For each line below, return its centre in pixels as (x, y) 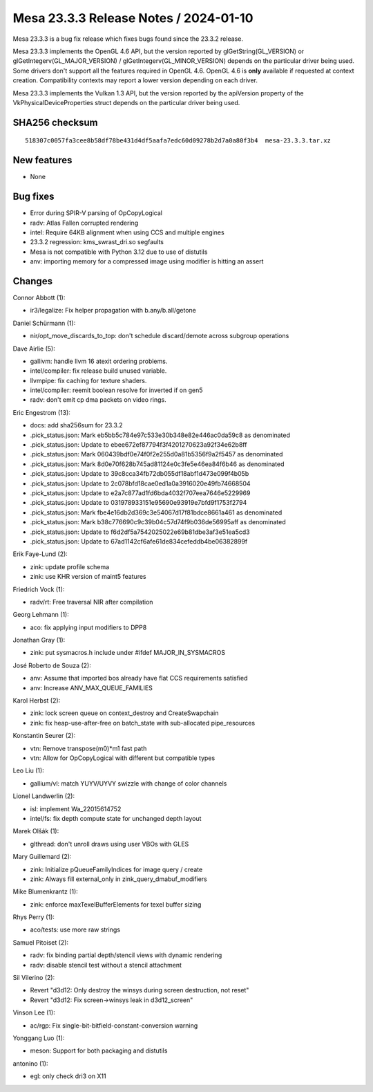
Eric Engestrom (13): (41, 412)
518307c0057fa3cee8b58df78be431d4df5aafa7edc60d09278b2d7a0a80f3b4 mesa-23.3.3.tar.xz (178, 141)
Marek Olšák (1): (36, 831)
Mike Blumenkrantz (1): (46, 891)
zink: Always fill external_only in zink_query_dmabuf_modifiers (118, 879)
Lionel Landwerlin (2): (44, 796)
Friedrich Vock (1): (39, 589)
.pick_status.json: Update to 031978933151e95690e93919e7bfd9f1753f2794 (138, 503)
